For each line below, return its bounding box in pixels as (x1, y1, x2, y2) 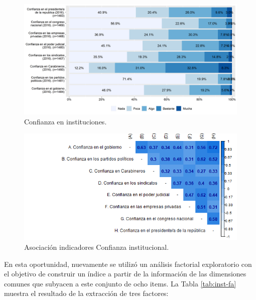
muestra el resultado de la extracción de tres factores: (4, 288, 169, 298)
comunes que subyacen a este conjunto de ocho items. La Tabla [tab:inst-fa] (4, 278, 236, 288)
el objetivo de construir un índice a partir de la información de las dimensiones (4, 268, 246, 279)
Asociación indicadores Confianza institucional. (24, 242, 169, 252)
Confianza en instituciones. (24, 116, 107, 126)
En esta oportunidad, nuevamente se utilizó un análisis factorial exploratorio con (4, 258, 252, 269)
